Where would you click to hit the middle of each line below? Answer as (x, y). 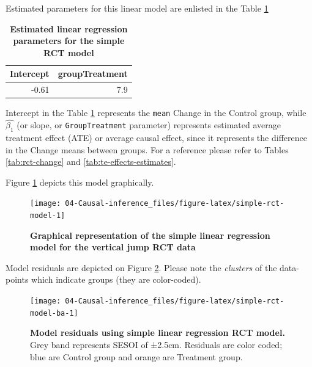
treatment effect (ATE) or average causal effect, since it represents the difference (156, 137)
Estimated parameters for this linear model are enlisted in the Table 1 (137, 8)
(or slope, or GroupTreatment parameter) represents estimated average (149, 125)
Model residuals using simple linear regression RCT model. (158, 332)
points (17, 279)
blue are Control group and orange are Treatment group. (136, 356)
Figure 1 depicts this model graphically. (80, 182)
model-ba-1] (54, 313)
